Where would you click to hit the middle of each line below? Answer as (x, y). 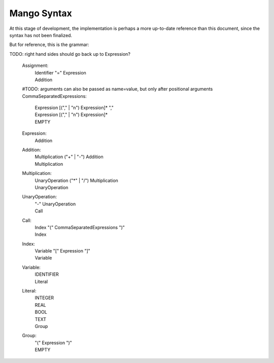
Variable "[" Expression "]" (63, 251)
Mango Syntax (41, 13)
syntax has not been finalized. (41, 35)
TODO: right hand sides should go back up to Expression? (70, 54)
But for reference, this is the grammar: (49, 45)
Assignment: (35, 65)
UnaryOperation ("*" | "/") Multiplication (77, 180)
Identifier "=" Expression (60, 72)
